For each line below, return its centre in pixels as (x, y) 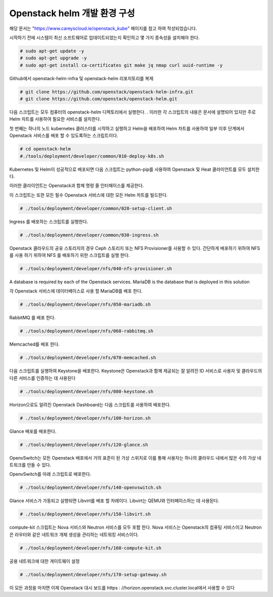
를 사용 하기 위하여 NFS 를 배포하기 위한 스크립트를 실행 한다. (70, 255)
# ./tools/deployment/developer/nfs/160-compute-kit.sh (91, 548)
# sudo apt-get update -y (52, 51)
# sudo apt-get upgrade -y (53, 58)
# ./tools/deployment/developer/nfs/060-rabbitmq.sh (87, 331)
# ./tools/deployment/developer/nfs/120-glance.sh (84, 444)
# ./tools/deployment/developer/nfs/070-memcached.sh (88, 358)
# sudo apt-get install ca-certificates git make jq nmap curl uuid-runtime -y (121, 65)
